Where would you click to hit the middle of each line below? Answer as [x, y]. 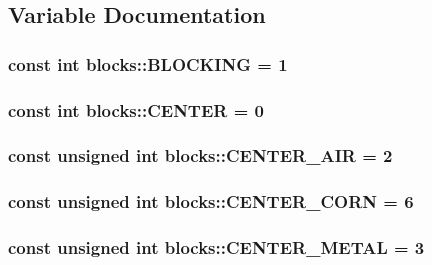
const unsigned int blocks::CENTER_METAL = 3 [216, 247]
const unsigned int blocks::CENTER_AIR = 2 [200, 155]
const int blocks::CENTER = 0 [136, 109]
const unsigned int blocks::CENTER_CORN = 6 [211, 201]
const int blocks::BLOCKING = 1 [148, 63]
